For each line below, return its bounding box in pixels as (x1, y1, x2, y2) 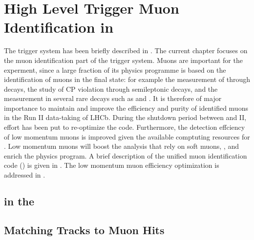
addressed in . (4, 170, 45, 180)
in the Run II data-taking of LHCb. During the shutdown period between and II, (4, 112, 247, 122)
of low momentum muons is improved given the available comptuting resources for (4, 131, 250, 141)
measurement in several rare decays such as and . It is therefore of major (4, 93, 222, 103)
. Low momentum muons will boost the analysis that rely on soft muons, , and (4, 141, 239, 151)
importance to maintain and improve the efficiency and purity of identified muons (4, 102, 248, 113)
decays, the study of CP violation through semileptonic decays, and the (4, 83, 218, 94)
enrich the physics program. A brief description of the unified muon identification (4, 150, 247, 160)
